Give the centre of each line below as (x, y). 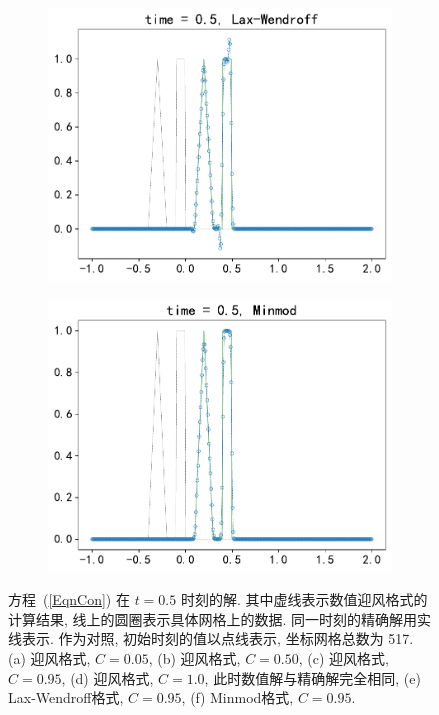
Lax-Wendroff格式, (66, 697)
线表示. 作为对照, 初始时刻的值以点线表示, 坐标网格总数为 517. (211, 638)
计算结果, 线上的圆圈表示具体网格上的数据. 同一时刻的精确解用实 (220, 618)
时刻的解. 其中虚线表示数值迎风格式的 (304, 599)
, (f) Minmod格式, (237, 697)
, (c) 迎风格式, (343, 658)
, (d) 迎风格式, (107, 677)
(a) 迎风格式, (49, 658)
